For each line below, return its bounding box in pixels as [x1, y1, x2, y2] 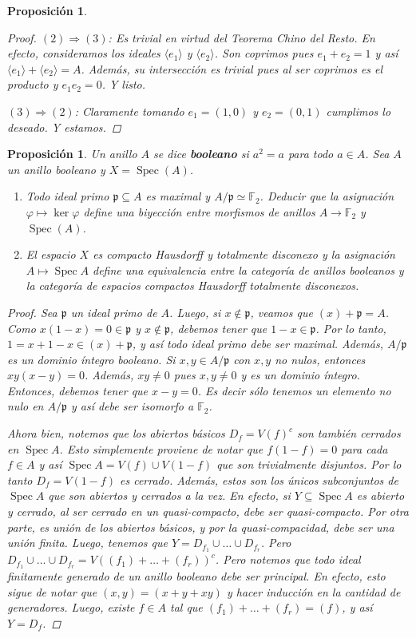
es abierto [356, 487, 405, 504]
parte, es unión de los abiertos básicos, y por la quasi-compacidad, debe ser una [7, 518, 394, 535]
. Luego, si [169, 303, 221, 320]
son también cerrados [297, 425, 401, 442]
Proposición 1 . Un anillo [7, 145, 137, 162]
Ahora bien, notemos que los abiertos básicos [7, 425, 225, 442]
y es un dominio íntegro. [240, 367, 360, 383]
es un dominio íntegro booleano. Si [7, 351, 176, 367]
